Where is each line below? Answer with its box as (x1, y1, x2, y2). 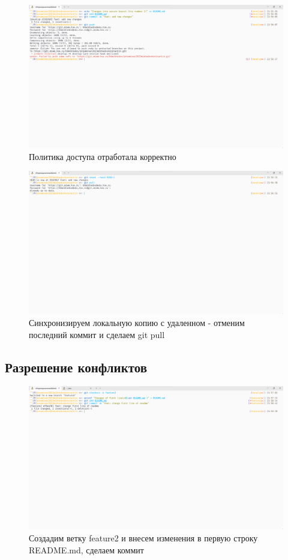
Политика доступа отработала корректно (29, 150, 176, 162)
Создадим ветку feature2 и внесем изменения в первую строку (29, 532, 258, 544)
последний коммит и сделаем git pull (29, 328, 165, 340)
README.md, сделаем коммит (29, 543, 144, 556)
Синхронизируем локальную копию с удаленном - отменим (29, 316, 245, 328)
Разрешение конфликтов (5, 357, 148, 376)
